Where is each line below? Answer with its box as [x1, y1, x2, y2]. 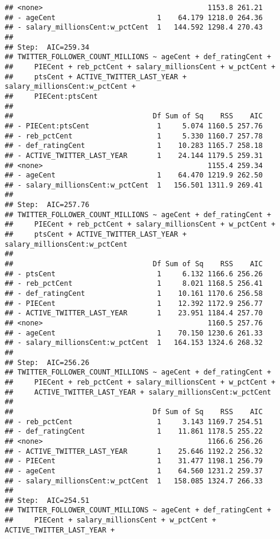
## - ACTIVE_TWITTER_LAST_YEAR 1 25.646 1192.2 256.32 [5, 447, 263, 456]
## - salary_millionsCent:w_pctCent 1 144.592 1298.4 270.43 [5, 23, 263, 32]
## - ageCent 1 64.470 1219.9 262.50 [5, 171, 263, 180]
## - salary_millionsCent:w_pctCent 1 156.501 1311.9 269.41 [5, 180, 263, 189]
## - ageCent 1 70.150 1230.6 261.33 [5, 328, 263, 337]
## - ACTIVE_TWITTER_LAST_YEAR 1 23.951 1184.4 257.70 [5, 309, 263, 318]
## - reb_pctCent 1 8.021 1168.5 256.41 [5, 279, 263, 288]
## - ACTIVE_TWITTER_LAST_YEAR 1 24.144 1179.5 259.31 [5, 151, 263, 160]
